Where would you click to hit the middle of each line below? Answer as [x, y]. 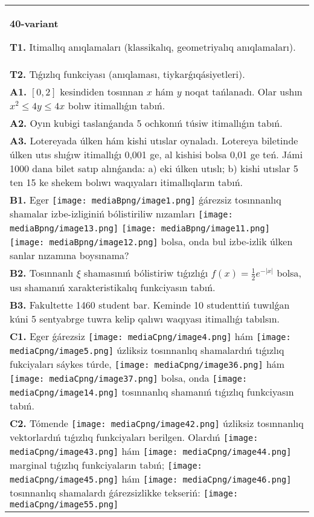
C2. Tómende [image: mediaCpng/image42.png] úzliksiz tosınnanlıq [157, 423]
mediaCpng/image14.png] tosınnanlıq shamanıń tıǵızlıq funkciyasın [152, 391]
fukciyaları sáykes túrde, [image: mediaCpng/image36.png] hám [147, 364]
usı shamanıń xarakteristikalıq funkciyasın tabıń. [113, 287]
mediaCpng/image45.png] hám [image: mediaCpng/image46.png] [151, 478]
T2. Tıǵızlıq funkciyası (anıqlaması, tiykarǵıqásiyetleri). [127, 74]
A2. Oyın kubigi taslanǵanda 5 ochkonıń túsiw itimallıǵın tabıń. [146, 123]
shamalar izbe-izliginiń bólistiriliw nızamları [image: [121, 214]
